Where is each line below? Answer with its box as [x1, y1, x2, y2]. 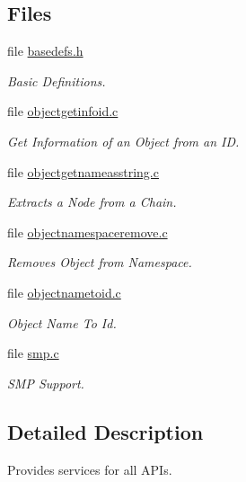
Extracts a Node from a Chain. [7, 192, 177, 211]
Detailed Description [7, 417, 204, 445]
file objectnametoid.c [7, 282, 121, 301]
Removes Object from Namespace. [7, 253, 192, 272]
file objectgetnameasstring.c [7, 162, 159, 181]
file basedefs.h [7, 41, 83, 60]
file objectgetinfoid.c [7, 102, 119, 120]
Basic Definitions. [7, 71, 106, 90]
